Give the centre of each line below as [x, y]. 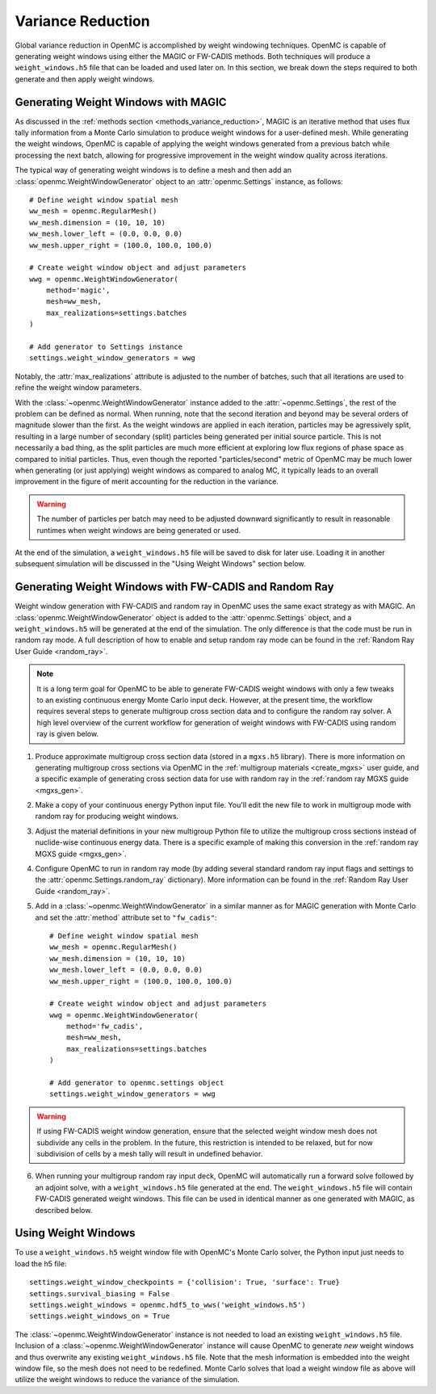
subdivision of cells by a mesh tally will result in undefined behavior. [150, 1154]
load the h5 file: [41, 1263]
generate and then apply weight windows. [85, 79]
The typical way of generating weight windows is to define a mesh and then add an [153, 170]
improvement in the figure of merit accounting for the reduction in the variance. [147, 481]
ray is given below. [68, 734]
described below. [64, 1210]
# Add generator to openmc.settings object [137, 1083]
